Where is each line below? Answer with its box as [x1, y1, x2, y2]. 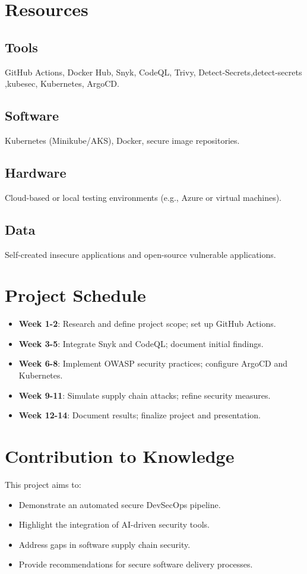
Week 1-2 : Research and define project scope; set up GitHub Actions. [18, 317, 276, 330]
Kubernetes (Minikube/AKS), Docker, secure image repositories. [5, 134, 240, 146]
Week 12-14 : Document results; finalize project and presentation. [18, 409, 261, 421]
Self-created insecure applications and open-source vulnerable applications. [5, 248, 276, 260]
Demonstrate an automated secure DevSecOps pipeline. [18, 498, 221, 510]
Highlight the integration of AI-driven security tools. [18, 518, 210, 531]
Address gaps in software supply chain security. [18, 538, 191, 550]
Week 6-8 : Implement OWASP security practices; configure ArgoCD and [18, 357, 288, 370]
